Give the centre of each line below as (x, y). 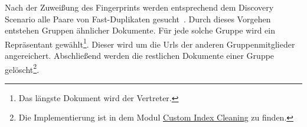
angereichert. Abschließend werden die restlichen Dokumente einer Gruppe (140, 56)
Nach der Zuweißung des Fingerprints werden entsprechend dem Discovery (139, 7)
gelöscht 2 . (22, 68)
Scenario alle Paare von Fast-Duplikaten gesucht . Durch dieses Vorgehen (138, 19)
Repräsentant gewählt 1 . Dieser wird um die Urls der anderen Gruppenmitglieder (150, 43)
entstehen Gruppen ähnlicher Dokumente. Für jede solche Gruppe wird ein (140, 30)
